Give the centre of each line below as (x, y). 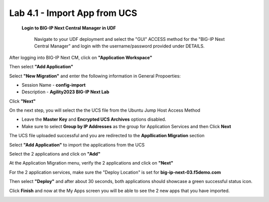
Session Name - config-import (54, 85)
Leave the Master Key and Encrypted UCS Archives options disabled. (94, 119)
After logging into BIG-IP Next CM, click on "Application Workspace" (81, 57)
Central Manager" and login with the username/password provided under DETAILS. (119, 46)
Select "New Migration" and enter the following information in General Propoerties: (95, 76)
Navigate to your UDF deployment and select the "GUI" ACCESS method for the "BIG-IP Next (130, 39)
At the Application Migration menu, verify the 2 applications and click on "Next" (91, 163)
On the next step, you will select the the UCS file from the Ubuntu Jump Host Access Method (105, 110)
